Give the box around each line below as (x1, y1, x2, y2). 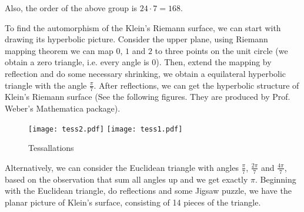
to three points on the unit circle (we (155, 44, 288, 56)
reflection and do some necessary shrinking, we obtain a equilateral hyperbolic (5, 67, 286, 79)
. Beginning (255, 173, 296, 185)
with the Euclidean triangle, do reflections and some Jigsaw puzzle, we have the (5, 184, 292, 197)
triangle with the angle (5, 79, 87, 91)
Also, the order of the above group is (5, 2, 138, 14)
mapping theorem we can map (5, 44, 113, 56)
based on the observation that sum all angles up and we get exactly (5, 173, 248, 185)
